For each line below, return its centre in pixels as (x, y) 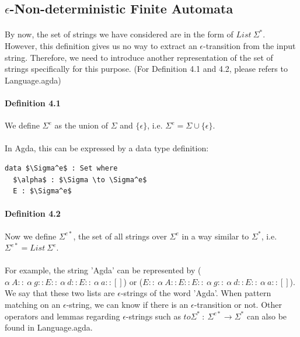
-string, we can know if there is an (127, 305)
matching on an (33, 305)
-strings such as (153, 316)
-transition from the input (250, 45)
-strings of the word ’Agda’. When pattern (196, 293)
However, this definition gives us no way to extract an (101, 45)
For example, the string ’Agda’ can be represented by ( (103, 270)
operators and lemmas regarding (62, 316)
